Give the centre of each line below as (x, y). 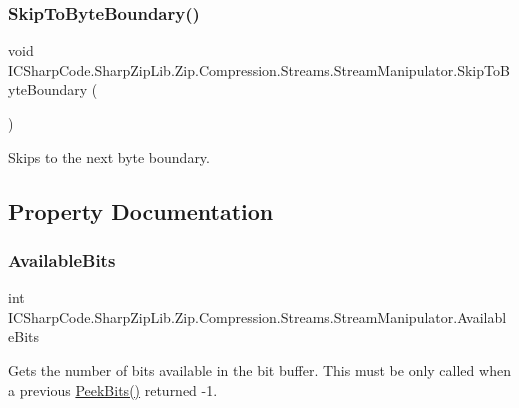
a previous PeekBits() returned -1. (113, 389)
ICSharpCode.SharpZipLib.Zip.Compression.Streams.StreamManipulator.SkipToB (259, 69)
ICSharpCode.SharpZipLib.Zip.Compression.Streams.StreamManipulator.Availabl (257, 316)
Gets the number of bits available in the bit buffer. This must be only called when (259, 369)
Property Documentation (141, 210)
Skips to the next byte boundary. (109, 156)
